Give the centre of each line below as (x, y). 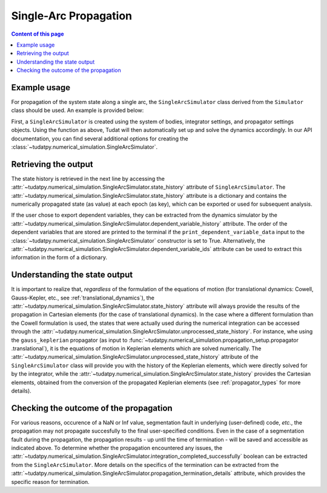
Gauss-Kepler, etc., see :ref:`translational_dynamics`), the (83, 298)
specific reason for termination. (51, 482)
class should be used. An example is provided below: (78, 110)
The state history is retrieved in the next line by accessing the (88, 178)
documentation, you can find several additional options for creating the (100, 139)
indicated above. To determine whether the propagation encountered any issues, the (117, 448)
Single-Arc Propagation (72, 16)
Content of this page (38, 34)
